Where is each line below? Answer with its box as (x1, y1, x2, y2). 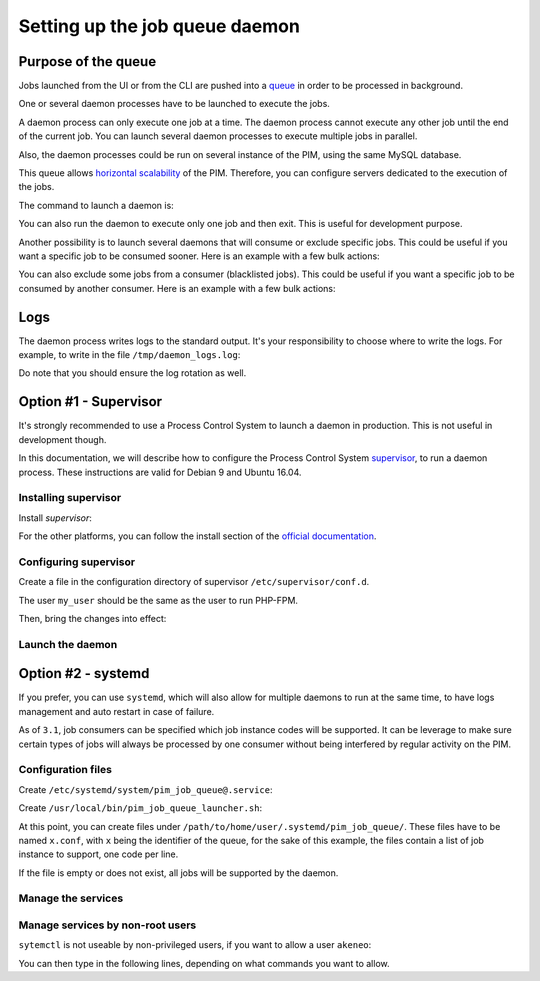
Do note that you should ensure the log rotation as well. (18, 367, 247, 379)
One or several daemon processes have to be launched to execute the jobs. (18, 98, 330, 110)
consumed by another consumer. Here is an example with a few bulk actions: (18, 282, 336, 294)
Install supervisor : (18, 511, 92, 524)
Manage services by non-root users (18, 918, 197, 932)
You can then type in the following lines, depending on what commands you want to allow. (18, 957, 390, 969)
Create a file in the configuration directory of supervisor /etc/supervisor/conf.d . (18, 576, 370, 588)
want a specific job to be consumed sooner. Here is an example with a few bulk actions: (18, 250, 380, 262)
